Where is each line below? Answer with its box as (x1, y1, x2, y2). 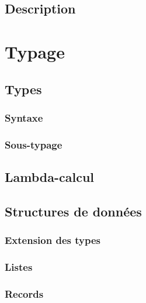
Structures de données (5, 202, 142, 220)
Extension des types (5, 233, 100, 247)
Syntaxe (5, 110, 43, 125)
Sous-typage (5, 137, 62, 151)
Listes (5, 259, 33, 274)
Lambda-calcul (5, 168, 95, 186)
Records (5, 286, 44, 301)
